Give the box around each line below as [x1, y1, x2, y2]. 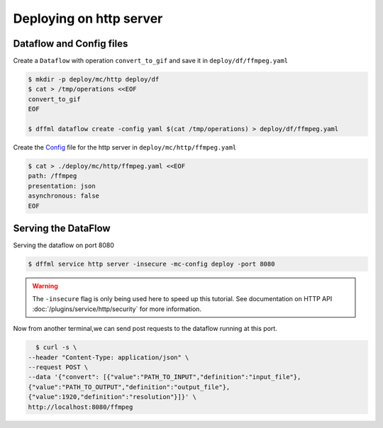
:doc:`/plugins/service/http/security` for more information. [32, 305, 202, 313]
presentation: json [28, 181, 96, 190]
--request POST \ [28, 363, 89, 371]
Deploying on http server [13, 11, 163, 26]
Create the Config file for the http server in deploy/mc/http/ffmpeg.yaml [13, 142, 237, 152]
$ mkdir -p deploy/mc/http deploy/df [28, 75, 160, 84]
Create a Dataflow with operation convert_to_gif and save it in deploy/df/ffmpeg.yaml [13, 57, 289, 65]
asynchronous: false [28, 192, 99, 200]
